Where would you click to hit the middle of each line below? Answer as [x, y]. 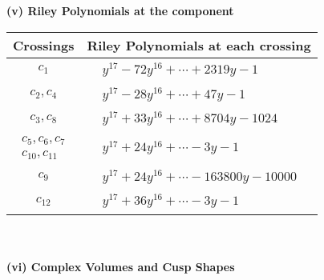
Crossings [44, 45]
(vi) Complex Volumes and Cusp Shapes [121, 266]
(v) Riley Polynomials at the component [120, 10]
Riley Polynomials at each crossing [199, 45]
